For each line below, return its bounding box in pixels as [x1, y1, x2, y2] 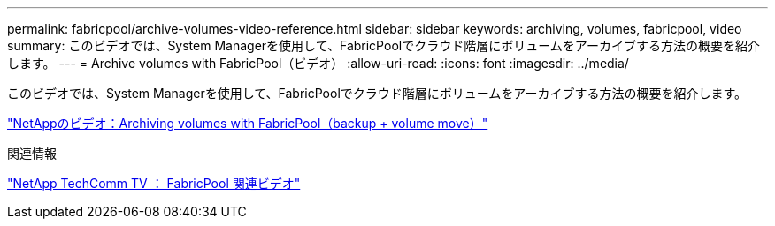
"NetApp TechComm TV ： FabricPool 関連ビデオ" [7, 176, 301, 191]
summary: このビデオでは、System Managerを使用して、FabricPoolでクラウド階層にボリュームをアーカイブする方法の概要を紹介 [7, 38, 760, 53]
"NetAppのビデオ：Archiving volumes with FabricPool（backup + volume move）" [7, 116, 488, 131]
